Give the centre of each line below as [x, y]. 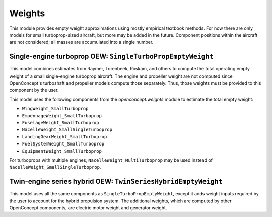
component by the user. [34, 90]
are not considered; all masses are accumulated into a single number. [81, 42]
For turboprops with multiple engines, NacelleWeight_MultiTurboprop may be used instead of [111, 160]
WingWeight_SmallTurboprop [55, 109]
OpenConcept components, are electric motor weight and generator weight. [88, 208]
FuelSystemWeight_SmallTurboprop [63, 144]
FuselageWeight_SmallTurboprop [60, 123]
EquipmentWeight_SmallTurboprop [62, 151]
